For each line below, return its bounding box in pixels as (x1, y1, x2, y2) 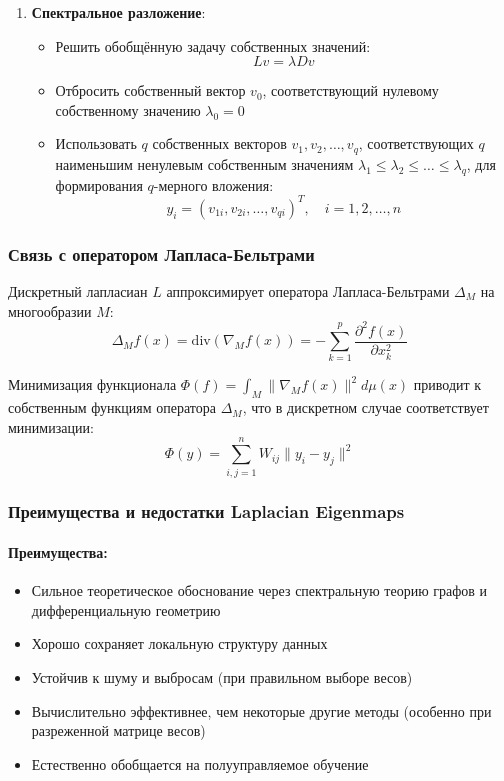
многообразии (8, 300, 92, 321)
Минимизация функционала (8, 374, 177, 395)
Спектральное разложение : (31, 2, 206, 22)
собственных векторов (152, 133, 287, 154)
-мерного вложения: (153, 174, 274, 195)
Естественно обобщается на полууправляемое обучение (31, 753, 369, 774)
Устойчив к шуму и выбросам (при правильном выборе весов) (31, 666, 413, 687)
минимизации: (8, 416, 94, 437)
